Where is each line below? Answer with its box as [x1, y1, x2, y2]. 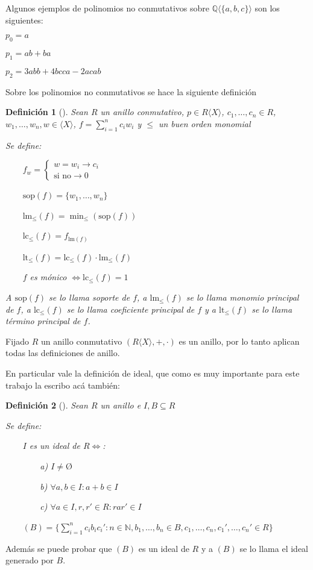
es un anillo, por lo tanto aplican [179, 334, 300, 347]
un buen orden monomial [158, 117, 251, 130]
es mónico [30, 271, 67, 283]
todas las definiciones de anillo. [5, 346, 120, 359]
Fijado [5, 334, 30, 347]
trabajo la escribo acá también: [5, 378, 120, 391]
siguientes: [5, 13, 43, 26]
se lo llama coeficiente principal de [66, 302, 195, 315]
